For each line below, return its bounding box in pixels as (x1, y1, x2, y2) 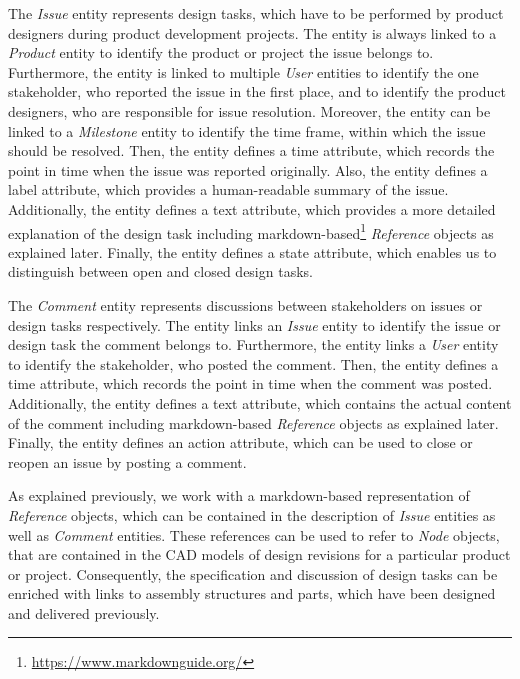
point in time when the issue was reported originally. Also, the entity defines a (8, 159, 488, 180)
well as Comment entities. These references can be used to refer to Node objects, (8, 524, 500, 545)
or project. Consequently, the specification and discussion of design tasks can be (8, 563, 498, 584)
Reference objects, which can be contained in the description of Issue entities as (8, 504, 496, 525)
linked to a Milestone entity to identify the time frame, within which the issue (8, 120, 486, 141)
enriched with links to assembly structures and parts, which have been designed (8, 583, 496, 604)
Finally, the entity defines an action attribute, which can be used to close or (8, 432, 473, 453)
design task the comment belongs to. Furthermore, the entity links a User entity (8, 334, 499, 355)
